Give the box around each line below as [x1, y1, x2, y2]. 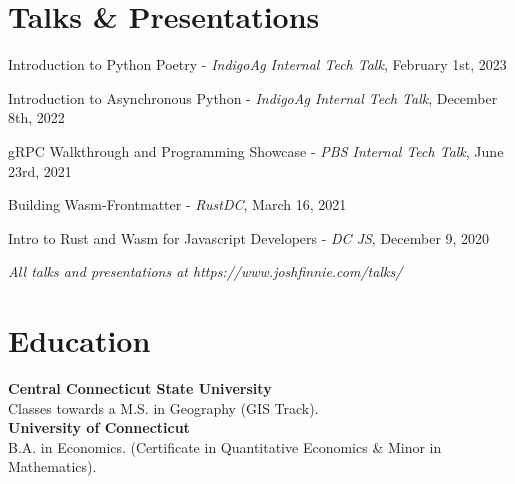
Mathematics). [8, 456, 97, 477]
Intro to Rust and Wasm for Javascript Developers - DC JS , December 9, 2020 [8, 227, 490, 248]
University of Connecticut [8, 417, 190, 438]
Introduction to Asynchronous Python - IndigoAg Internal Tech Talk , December [8, 87, 498, 108]
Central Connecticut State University [8, 378, 272, 398]
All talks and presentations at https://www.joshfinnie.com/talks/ [8, 261, 403, 282]
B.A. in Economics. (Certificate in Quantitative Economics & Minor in [8, 436, 442, 457]
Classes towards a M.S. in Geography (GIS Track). [8, 397, 319, 418]
